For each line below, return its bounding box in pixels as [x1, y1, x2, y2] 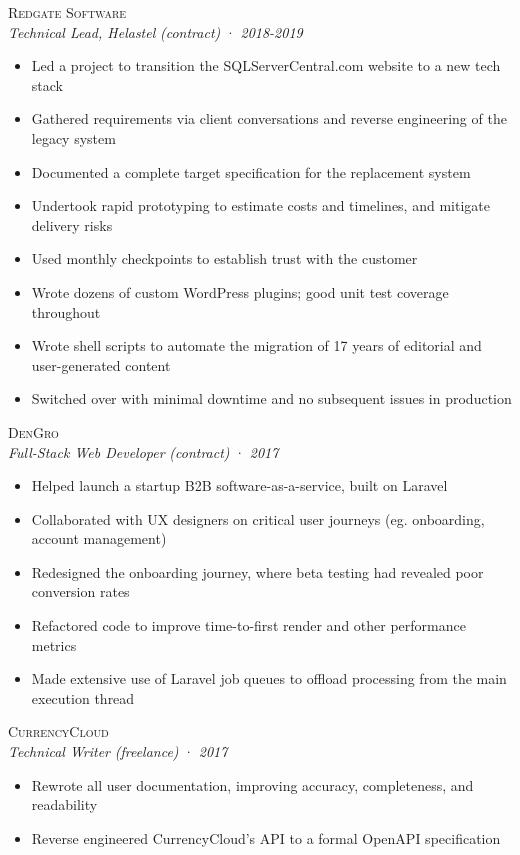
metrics [31, 634, 77, 655]
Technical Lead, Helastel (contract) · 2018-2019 [8, 21, 303, 42]
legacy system [31, 127, 116, 148]
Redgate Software [8, 2, 127, 22]
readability [31, 794, 98, 815]
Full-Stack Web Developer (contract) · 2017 [8, 441, 279, 462]
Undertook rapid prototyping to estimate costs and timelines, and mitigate [31, 195, 490, 216]
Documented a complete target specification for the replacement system [31, 161, 471, 182]
